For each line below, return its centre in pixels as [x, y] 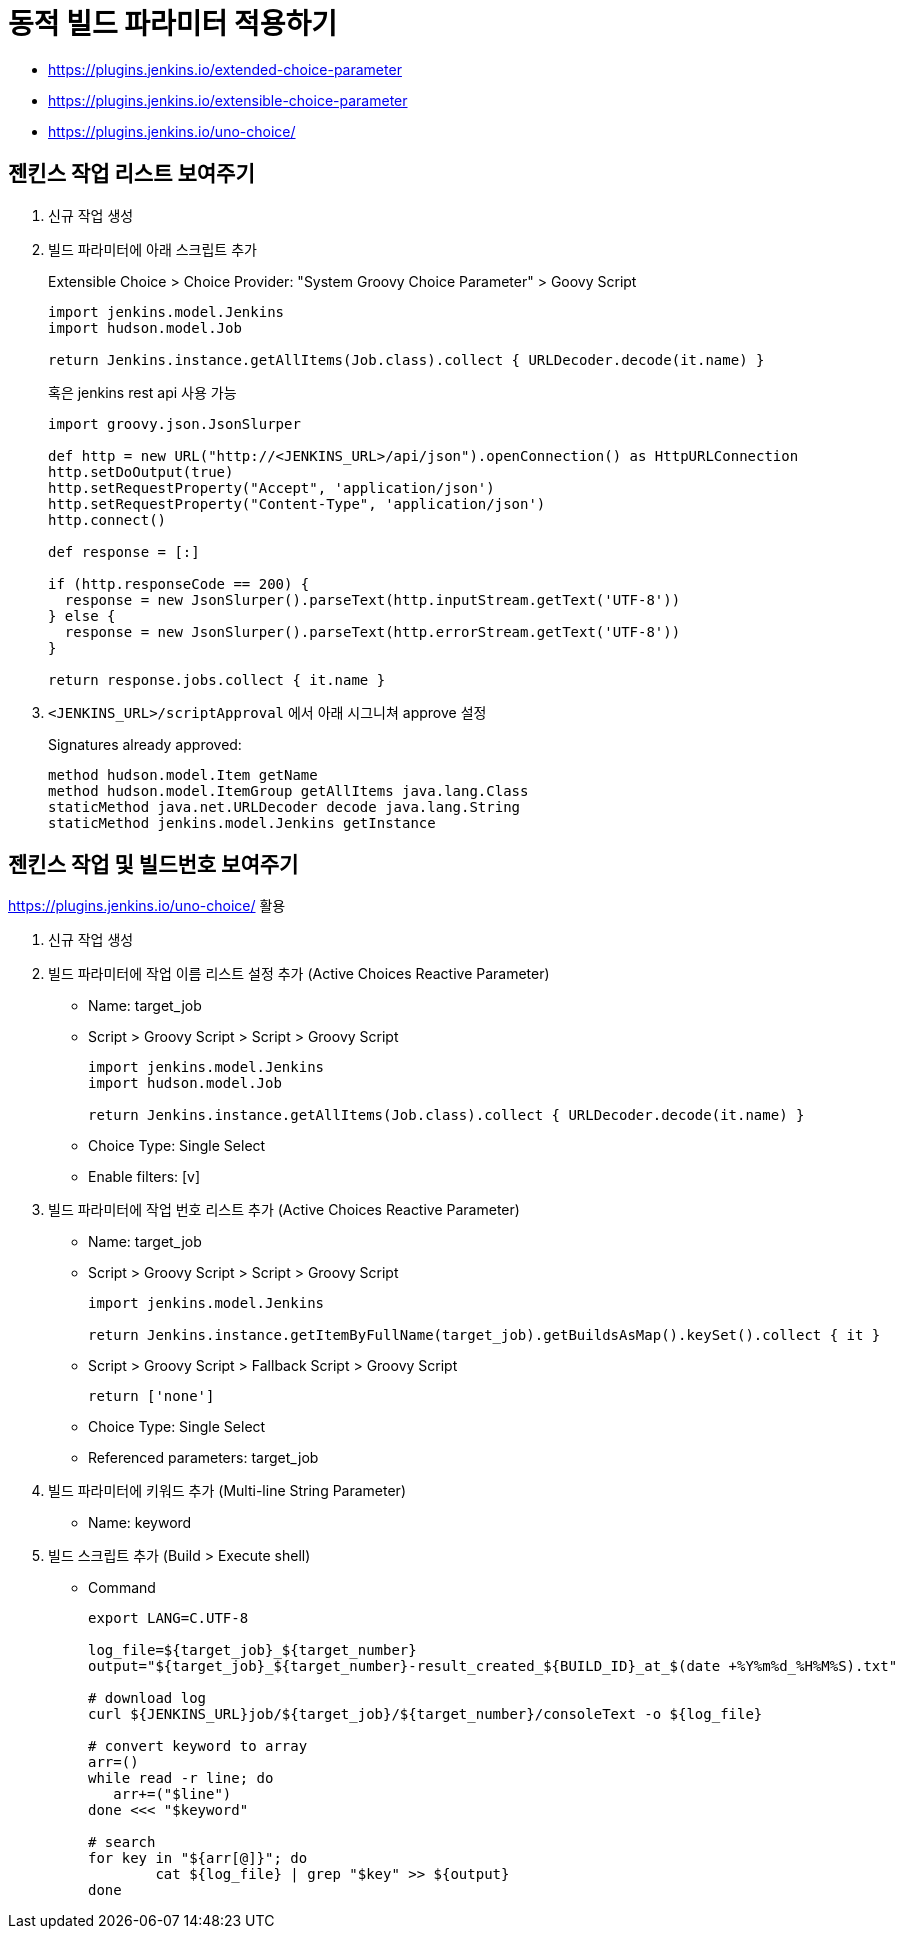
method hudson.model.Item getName [183, 774]
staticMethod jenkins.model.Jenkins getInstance [242, 822]
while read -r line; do [181, 1778]
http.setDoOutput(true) [141, 471]
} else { [82, 615]
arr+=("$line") [172, 1794]
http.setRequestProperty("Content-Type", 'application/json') [297, 503]
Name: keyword [140, 1523]
